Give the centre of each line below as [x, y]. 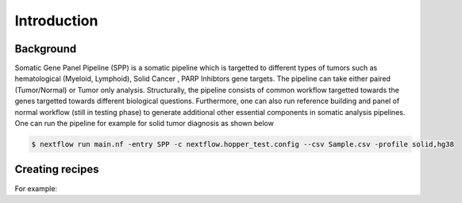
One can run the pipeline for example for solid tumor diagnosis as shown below [144, 124]
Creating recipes [57, 169]
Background [46, 49]
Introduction [56, 21]
